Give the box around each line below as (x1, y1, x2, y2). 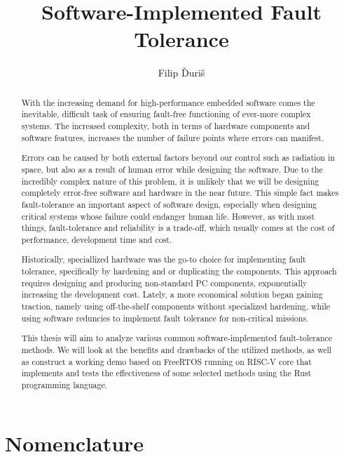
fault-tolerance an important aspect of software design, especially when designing (21, 198, 317, 210)
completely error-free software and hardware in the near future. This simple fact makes (21, 187, 339, 199)
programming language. (21, 378, 108, 390)
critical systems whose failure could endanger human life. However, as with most (21, 210, 315, 222)
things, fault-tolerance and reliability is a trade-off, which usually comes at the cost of (21, 222, 335, 234)
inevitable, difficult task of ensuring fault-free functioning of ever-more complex (21, 108, 311, 120)
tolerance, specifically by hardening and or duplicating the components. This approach (21, 265, 337, 277)
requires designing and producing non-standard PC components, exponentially (21, 277, 308, 289)
